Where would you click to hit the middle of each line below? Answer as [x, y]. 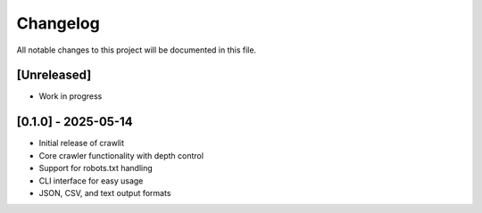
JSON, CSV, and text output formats [105, 193]
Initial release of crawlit [82, 143]
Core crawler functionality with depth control [121, 155]
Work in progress [71, 96]
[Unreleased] [54, 75]
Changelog [58, 23]
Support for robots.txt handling [96, 168]
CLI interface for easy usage [91, 180]
